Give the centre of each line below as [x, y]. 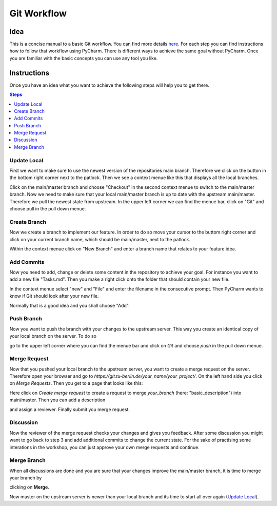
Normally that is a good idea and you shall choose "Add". [70, 305]
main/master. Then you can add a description [57, 400]
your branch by [26, 478]
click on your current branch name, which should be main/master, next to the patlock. [100, 239]
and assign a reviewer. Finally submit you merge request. [70, 409]
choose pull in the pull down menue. [48, 208]
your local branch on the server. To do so [53, 336]
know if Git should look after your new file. [54, 296]
